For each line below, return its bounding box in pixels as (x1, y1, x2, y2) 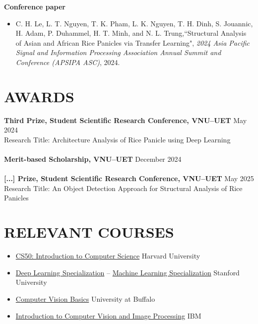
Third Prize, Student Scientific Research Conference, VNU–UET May (4, 115, 247, 125)
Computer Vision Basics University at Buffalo (15, 293, 155, 304)
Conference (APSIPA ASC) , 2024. (15, 57, 120, 67)
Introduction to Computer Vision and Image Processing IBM (15, 310, 201, 321)
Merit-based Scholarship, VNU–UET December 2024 (4, 154, 182, 164)
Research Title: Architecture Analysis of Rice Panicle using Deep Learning (4, 134, 231, 144)
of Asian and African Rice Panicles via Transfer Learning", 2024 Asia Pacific (15, 37, 250, 48)
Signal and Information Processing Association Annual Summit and (15, 47, 221, 58)
